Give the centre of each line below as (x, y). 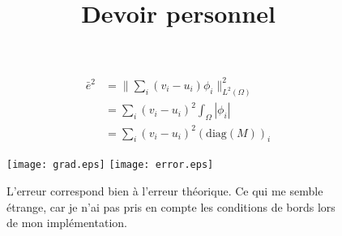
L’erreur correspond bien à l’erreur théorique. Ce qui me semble (165, 191)
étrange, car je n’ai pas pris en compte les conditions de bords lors (171, 206)
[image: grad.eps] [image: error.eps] (110, 165)
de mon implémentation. (67, 223)
